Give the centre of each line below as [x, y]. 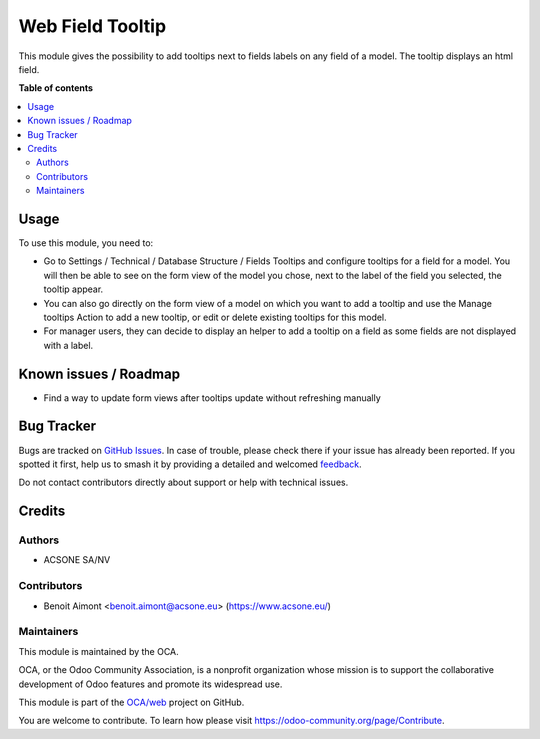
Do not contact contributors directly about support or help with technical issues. [183, 482]
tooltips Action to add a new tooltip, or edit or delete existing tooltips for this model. [215, 317]
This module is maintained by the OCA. [98, 651]
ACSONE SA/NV [77, 560]
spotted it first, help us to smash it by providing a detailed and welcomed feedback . [190, 464]
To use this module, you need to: [86, 242]
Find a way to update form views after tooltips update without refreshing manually [212, 397]
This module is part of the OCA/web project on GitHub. [131, 702]
